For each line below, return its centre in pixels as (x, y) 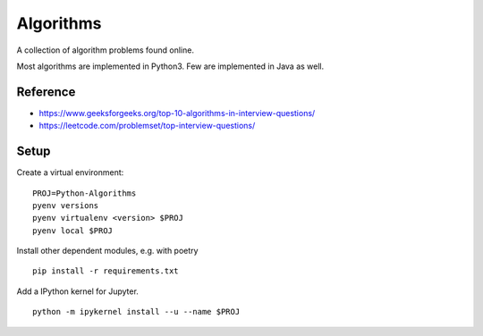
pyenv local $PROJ (73, 231)
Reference (46, 92)
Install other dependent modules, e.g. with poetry (107, 251)
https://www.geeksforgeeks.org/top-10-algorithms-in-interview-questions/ (177, 113)
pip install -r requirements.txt (106, 271)
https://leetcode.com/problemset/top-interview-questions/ (147, 126)
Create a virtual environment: (70, 172)
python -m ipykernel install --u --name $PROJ (136, 312)
